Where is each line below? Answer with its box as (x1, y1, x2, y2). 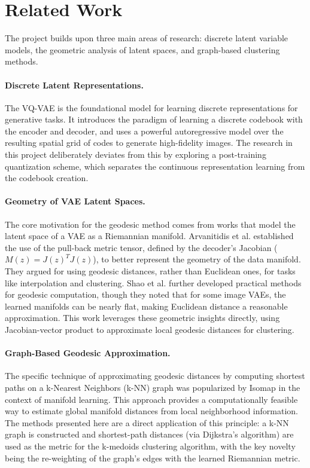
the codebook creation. (5, 172, 89, 184)
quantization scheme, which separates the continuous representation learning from (5, 160, 305, 172)
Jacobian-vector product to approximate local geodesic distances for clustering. (5, 323, 294, 335)
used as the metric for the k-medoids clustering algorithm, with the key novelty (5, 439, 296, 452)
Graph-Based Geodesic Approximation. (5, 347, 171, 359)
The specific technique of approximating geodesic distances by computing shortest (5, 369, 305, 382)
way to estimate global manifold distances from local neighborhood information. (5, 405, 298, 417)
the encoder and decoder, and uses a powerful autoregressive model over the (5, 124, 284, 137)
